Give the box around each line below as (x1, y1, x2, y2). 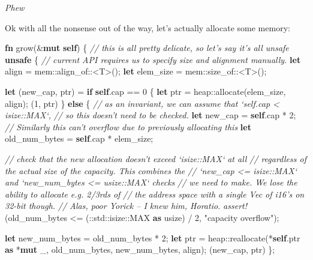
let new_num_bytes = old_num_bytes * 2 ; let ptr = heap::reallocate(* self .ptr (5, 231, 300, 244)
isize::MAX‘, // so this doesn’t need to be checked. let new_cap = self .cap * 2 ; (5, 109, 296, 121)
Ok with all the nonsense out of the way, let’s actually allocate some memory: (5, 21, 290, 34)
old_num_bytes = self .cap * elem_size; (5, 132, 154, 145)
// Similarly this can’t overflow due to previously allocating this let (5, 120, 251, 133)
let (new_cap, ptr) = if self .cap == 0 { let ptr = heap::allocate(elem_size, (5, 85, 286, 97)
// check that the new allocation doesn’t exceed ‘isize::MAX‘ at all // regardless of (5, 152, 306, 165)
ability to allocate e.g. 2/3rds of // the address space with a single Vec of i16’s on (5, 187, 305, 200)
